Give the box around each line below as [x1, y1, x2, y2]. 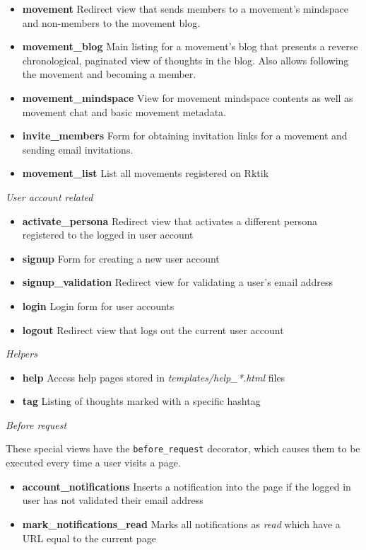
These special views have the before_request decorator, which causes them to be [6, 441, 360, 456]
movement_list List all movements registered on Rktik [22, 166, 269, 181]
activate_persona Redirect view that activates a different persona [22, 213, 317, 228]
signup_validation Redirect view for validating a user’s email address [22, 275, 333, 290]
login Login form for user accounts [22, 298, 175, 313]
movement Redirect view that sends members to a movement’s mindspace [22, 1, 348, 16]
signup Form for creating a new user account [22, 251, 220, 265]
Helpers [6, 346, 37, 361]
